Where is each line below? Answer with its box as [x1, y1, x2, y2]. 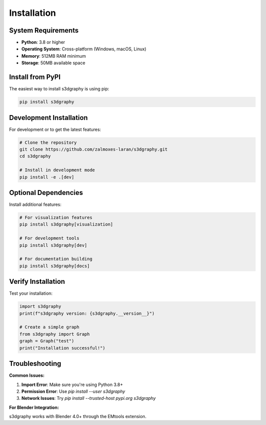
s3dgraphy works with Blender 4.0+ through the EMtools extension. [9, 414, 147, 420]
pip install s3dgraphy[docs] [19, 263, 90, 269]
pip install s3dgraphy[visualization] [19, 222, 113, 227]
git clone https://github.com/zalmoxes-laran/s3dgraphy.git [19, 147, 168, 152]
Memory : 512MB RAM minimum [21, 53, 86, 59]
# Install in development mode [19, 167, 96, 173]
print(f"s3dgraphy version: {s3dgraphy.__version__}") [19, 310, 155, 316]
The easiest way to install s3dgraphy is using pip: [9, 86, 109, 92]
